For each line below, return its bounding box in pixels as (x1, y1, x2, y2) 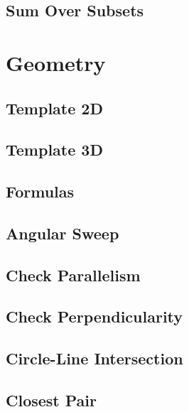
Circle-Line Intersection (6, 347, 183, 369)
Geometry (6, 48, 106, 77)
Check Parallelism (6, 264, 141, 286)
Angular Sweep (6, 222, 119, 244)
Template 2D (6, 97, 103, 119)
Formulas (6, 180, 75, 202)
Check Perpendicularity (6, 305, 183, 327)
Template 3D (6, 139, 103, 161)
